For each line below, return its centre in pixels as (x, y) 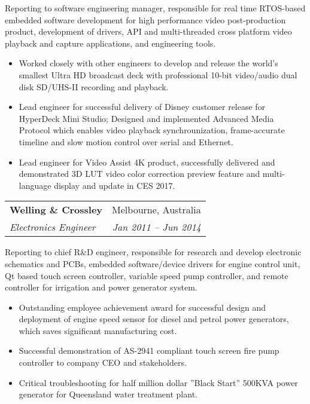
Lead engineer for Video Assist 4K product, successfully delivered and (147, 162)
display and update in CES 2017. (115, 185)
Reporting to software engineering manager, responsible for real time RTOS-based (155, 8)
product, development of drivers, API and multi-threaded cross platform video (148, 31)
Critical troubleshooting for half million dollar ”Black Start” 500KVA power (158, 382)
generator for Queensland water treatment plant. (108, 394)
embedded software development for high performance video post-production (145, 19)
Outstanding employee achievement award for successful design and (142, 307)
